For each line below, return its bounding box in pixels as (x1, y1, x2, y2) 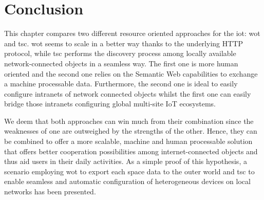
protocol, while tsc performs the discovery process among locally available (4, 48, 236, 59)
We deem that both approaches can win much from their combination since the (4, 115, 254, 126)
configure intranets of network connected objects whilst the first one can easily (4, 88, 251, 99)
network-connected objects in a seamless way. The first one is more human (4, 58, 238, 68)
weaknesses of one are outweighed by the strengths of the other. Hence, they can (4, 125, 257, 136)
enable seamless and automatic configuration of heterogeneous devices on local (4, 176, 251, 187)
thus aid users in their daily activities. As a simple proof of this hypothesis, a (4, 156, 247, 167)
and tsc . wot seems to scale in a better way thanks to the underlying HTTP (4, 38, 243, 48)
